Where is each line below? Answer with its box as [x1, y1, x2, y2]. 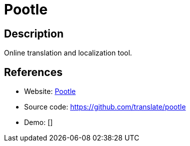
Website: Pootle [24, 87, 76, 96]
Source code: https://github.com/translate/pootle [24, 102, 186, 111]
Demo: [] [24, 118, 53, 127]
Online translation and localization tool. [4, 48, 132, 57]
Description [4, 27, 64, 40]
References [4, 65, 63, 78]
